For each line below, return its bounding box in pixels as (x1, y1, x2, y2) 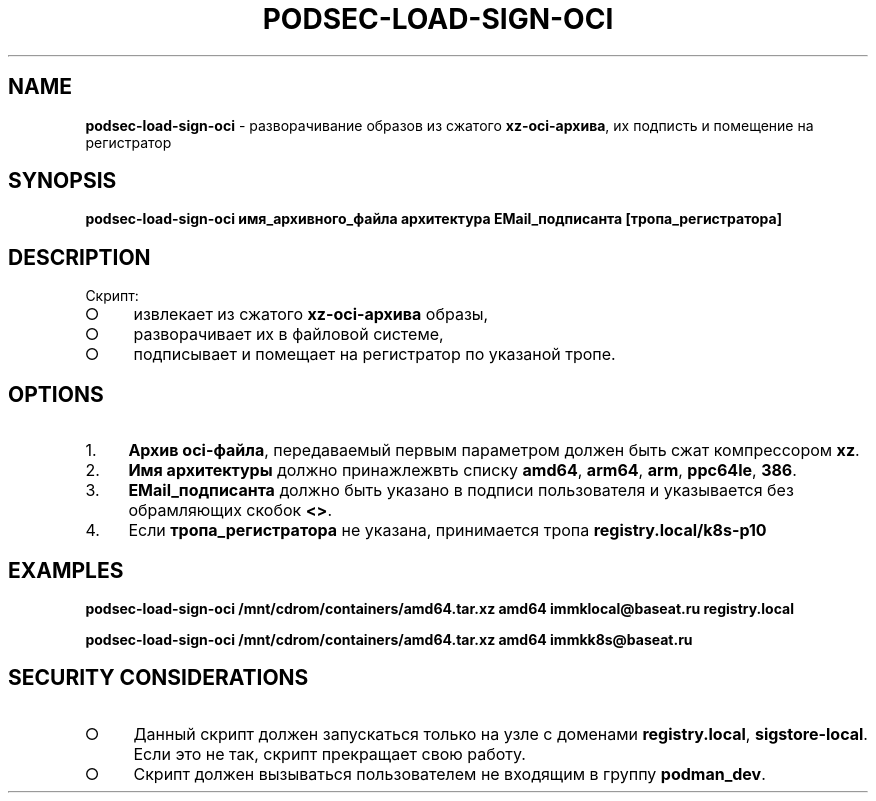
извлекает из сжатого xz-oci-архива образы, (133, 304, 489, 325)
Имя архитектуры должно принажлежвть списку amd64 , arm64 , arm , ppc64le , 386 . (128, 460, 797, 481)
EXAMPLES (8, 557, 124, 583)
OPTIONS (8, 381, 104, 407)
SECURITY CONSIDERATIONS (8, 665, 309, 691)
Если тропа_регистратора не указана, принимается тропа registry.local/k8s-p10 (128, 520, 767, 541)
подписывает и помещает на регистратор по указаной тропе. (133, 344, 616, 365)
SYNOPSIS (8, 168, 117, 194)
